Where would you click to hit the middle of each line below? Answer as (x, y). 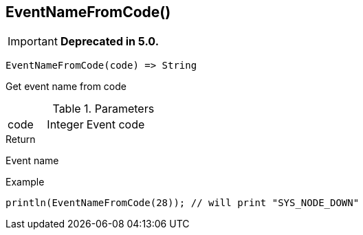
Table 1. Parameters (103, 109)
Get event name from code (66, 87)
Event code (115, 125)
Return (21, 139)
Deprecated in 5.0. (109, 42)
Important (33, 42)
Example (25, 182)
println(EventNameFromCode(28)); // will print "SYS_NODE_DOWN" (183, 203)
